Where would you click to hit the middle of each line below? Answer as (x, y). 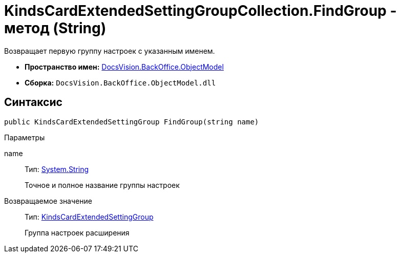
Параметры (25, 137)
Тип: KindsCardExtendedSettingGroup (89, 217)
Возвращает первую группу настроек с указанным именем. (110, 51)
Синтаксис (33, 102)
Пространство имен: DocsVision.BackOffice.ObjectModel (124, 67)
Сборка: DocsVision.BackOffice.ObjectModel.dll (120, 82)
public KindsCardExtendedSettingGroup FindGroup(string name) (132, 122)
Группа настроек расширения (77, 232)
